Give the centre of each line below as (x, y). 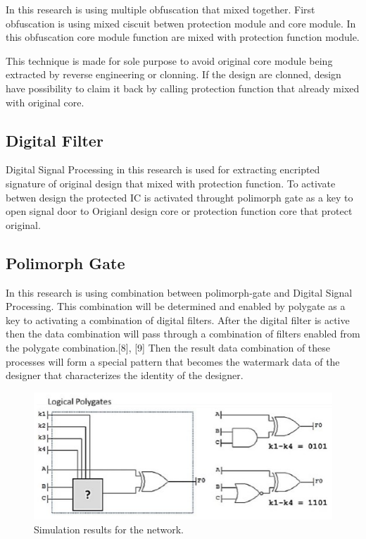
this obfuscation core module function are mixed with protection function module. (183, 37)
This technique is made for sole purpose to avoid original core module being (169, 60)
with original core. (45, 102)
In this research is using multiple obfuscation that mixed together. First (160, 9)
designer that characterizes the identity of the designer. (125, 375)
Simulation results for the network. (109, 529)
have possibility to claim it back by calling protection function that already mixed (183, 88)
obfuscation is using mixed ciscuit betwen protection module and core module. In (181, 23)
